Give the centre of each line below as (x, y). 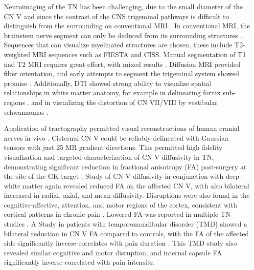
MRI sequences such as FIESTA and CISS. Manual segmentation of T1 (139, 54)
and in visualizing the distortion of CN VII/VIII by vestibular (125, 102)
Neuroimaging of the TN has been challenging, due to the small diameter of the (123, 6)
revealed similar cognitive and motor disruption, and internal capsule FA (113, 252)
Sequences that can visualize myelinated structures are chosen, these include (118, 45)
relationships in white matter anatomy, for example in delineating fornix (112, 93)
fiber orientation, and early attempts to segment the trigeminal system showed (122, 73)
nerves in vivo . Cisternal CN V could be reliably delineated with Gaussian (116, 137)
